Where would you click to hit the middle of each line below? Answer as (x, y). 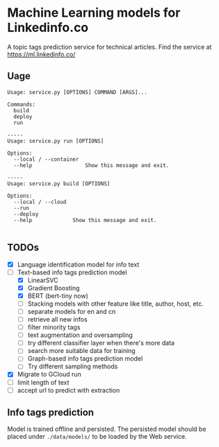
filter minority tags (54, 327)
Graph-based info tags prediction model (85, 359)
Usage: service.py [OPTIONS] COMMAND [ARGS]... (78, 92)
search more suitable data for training (81, 351)
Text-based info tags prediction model (72, 272)
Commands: (22, 104)
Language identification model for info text (78, 264)
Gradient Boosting (54, 288)
